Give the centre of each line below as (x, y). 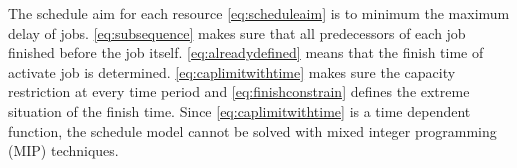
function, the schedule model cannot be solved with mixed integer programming (252, 130)
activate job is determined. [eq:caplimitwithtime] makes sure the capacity (232, 71)
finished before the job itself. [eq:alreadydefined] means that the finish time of (246, 52)
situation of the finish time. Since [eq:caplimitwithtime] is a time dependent (239, 110)
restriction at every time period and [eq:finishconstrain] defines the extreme (239, 91)
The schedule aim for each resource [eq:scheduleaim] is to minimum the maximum (259, 13)
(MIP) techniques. (63, 150)
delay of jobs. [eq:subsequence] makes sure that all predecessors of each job (237, 32)
